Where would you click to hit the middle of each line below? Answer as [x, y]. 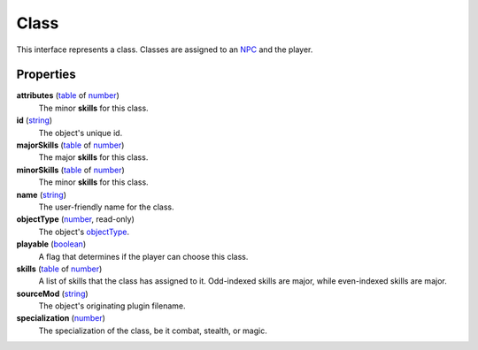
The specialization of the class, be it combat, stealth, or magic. [153, 331]
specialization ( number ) [61, 318]
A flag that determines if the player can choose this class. [143, 256]
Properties [46, 75]
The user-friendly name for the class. [106, 207]
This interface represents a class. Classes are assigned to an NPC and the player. [165, 49]
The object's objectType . [84, 232]
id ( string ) [35, 120]
